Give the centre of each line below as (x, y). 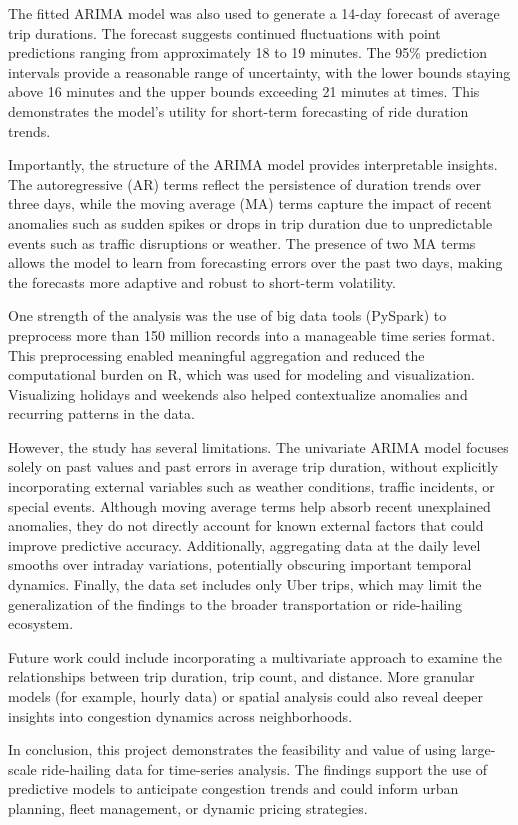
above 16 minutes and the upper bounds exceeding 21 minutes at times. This (244, 91)
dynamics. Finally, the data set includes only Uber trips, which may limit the (245, 584)
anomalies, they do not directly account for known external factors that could (246, 525)
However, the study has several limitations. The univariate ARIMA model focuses (258, 446)
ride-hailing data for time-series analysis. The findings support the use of (264, 768)
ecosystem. (41, 623)
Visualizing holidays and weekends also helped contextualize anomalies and (238, 393)
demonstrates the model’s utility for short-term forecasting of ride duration (238, 110)
